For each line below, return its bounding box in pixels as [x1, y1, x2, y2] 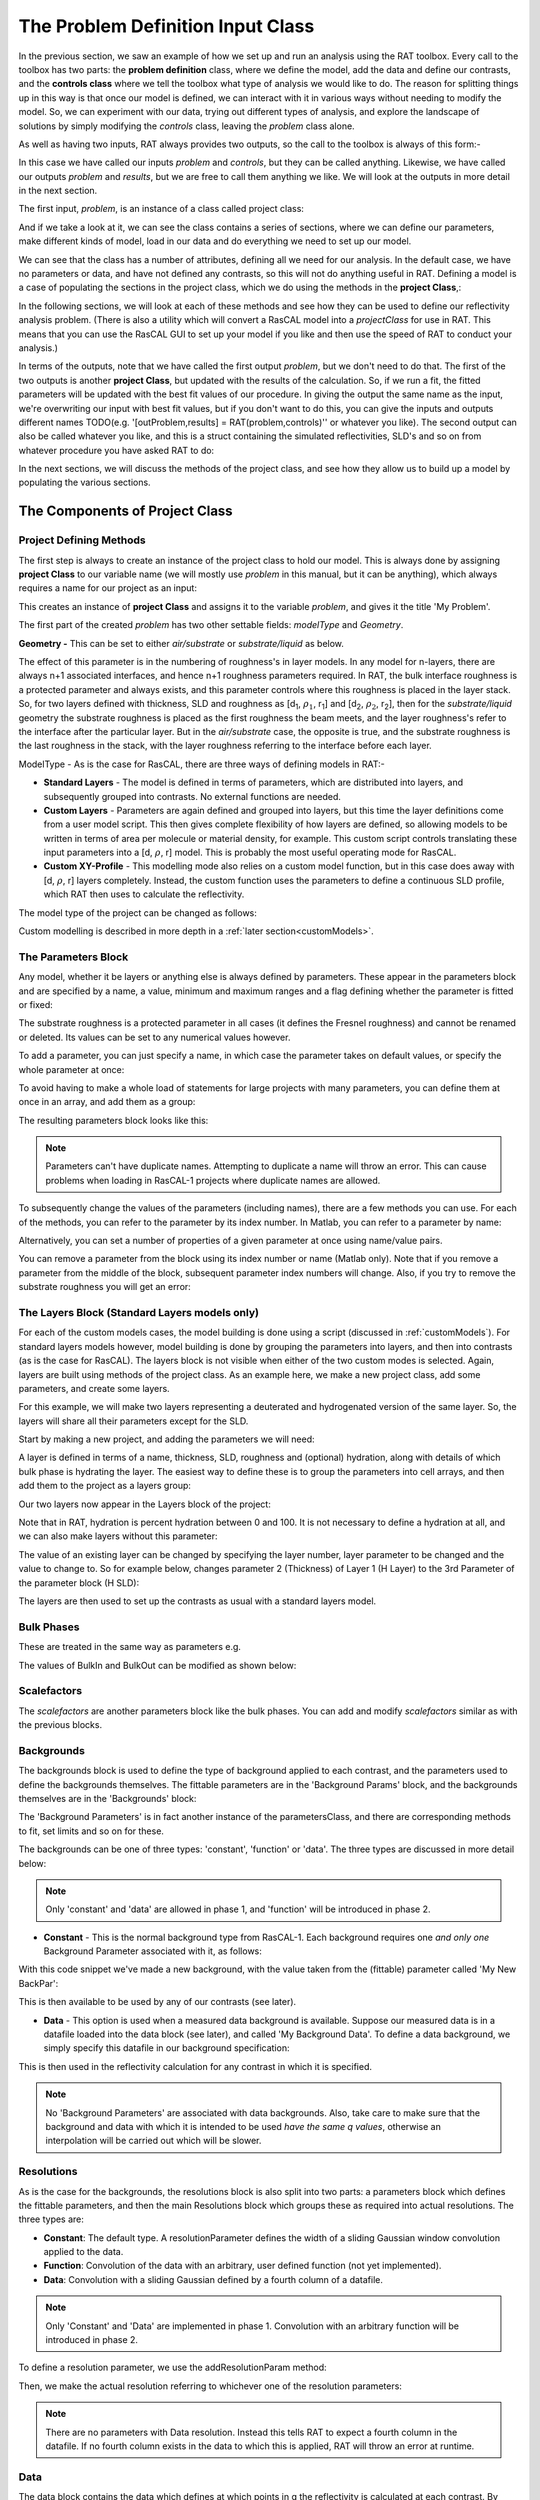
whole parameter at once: [18, 1063, 125, 1075]
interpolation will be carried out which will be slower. [45, 2135, 262, 2147]
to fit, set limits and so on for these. [18, 1825, 165, 1837]
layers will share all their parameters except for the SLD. [18, 1415, 249, 1427]
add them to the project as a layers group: [18, 1480, 192, 1492]
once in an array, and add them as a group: [18, 1096, 196, 1108]
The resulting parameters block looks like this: [18, 1114, 209, 1126]
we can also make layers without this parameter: [18, 1530, 218, 1542]
